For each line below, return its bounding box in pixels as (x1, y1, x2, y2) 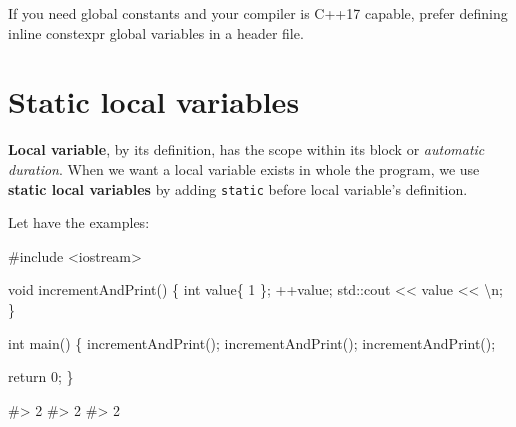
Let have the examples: (8, 212, 150, 233)
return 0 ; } (8, 366, 74, 387)
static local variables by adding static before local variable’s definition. (8, 178, 468, 199)
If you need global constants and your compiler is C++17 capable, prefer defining (8, 3, 508, 23)
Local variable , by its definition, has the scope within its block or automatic (8, 139, 485, 160)
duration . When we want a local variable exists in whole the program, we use (8, 158, 480, 179)
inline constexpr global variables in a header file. (8, 22, 304, 43)
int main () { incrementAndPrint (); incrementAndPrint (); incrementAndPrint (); (8, 332, 496, 353)
